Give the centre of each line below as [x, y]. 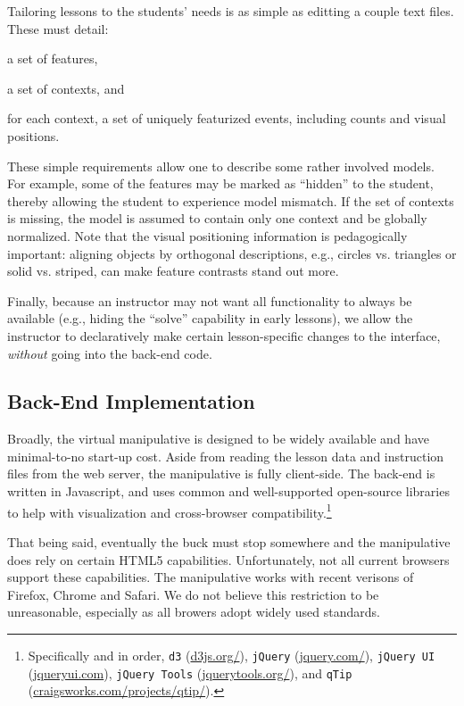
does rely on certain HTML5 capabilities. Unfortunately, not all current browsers [228, 559]
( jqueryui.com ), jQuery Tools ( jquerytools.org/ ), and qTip [190, 673]
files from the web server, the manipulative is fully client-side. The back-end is [221, 473]
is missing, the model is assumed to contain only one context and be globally [217, 218]
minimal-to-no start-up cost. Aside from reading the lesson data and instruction [226, 456]
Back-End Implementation [131, 401]
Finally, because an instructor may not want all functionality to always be [210, 300]
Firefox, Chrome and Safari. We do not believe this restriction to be [193, 594]
